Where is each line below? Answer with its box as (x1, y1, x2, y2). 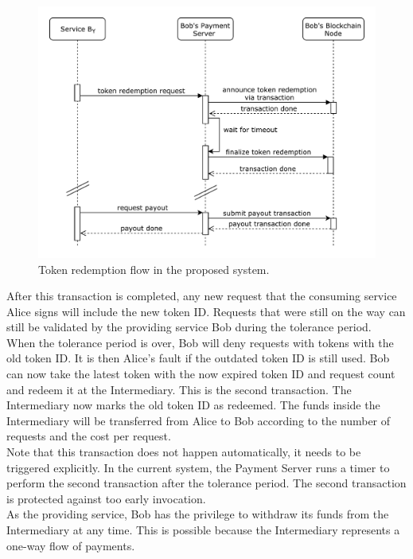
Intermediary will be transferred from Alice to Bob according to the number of (6, 412, 391, 428)
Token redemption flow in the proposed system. (38, 260, 270, 277)
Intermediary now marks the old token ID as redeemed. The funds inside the (6, 397, 380, 413)
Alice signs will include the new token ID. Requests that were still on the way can (6, 303, 406, 319)
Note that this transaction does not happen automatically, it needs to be (6, 444, 361, 460)
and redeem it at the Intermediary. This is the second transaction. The (6, 381, 352, 397)
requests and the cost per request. (6, 428, 171, 444)
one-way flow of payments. (6, 537, 135, 553)
